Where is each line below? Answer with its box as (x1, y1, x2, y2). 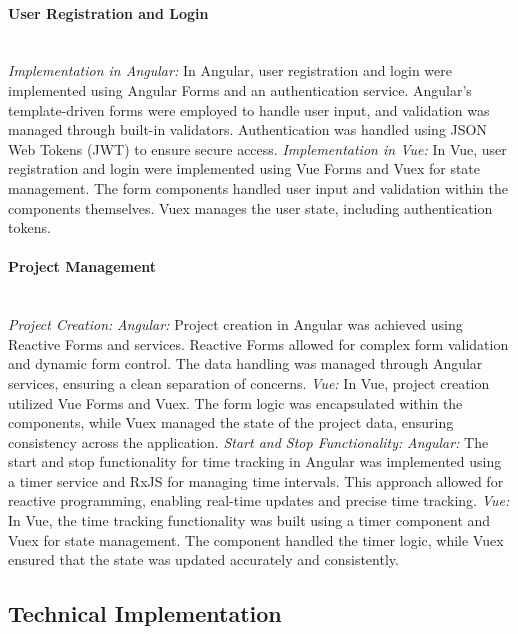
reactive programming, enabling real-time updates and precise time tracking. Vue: (8, 490, 510, 511)
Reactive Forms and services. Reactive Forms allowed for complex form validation (8, 333, 509, 354)
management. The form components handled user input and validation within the (8, 177, 508, 198)
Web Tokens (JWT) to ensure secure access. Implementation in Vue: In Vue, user (8, 138, 507, 159)
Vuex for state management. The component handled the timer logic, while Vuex (8, 529, 504, 550)
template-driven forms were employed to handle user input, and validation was (8, 99, 490, 120)
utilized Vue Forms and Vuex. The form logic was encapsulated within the (8, 392, 463, 413)
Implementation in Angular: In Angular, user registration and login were (8, 60, 452, 81)
